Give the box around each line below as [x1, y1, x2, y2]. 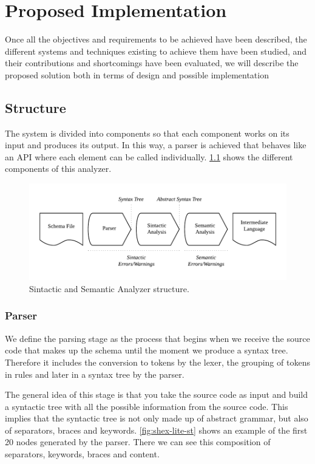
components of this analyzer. [5, 162, 112, 175]
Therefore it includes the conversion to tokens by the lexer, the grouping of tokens [5, 355, 310, 368]
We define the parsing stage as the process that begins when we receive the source [5, 332, 310, 344]
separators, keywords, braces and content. [5, 448, 160, 460]
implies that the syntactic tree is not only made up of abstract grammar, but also [5, 412, 308, 425]
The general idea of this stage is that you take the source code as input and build [5, 388, 308, 401]
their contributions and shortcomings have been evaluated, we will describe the [5, 56, 299, 69]
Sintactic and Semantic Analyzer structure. [29, 282, 189, 295]
